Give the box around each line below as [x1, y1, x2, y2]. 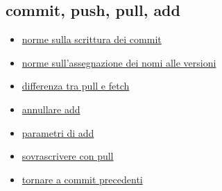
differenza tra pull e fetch [22, 78, 130, 93]
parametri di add [22, 125, 94, 140]
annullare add [22, 101, 80, 116]
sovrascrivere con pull [22, 149, 114, 163]
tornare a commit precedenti [22, 172, 143, 186]
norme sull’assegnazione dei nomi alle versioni [22, 55, 216, 69]
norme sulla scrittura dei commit [22, 32, 162, 47]
